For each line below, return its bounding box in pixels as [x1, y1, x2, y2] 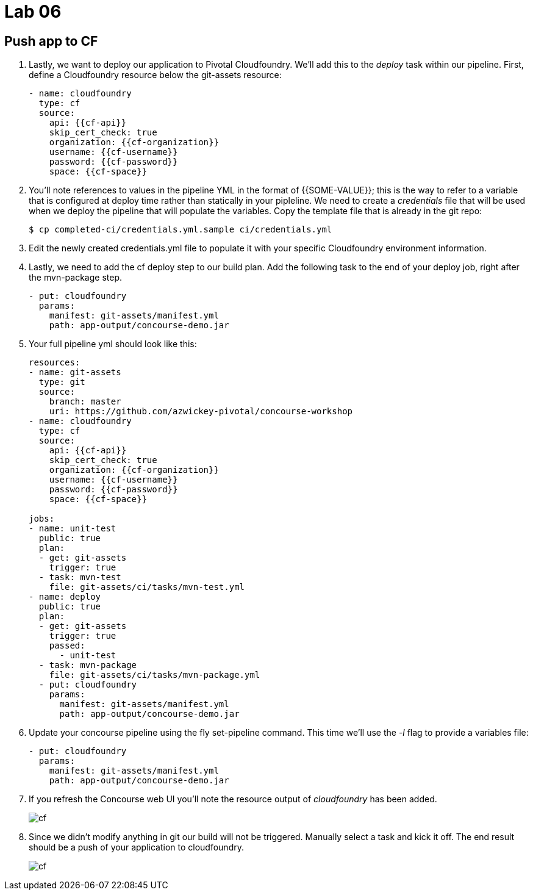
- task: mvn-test [38, 572, 121, 583]
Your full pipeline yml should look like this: [29, 339, 197, 350]
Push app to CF [4, 33, 98, 49]
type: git [38, 377, 85, 387]
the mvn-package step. [29, 272, 122, 283]
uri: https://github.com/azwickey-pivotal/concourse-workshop [49, 406, 353, 417]
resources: [29, 358, 80, 368]
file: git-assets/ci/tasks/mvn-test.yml [49, 582, 245, 592]
